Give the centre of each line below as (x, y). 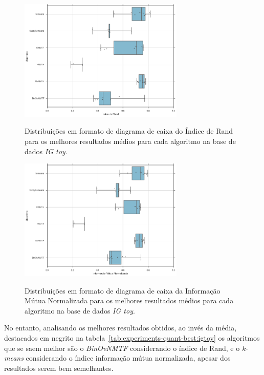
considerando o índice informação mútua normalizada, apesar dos (128, 358)
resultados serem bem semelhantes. (59, 368)
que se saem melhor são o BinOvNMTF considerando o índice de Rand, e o (122, 348)
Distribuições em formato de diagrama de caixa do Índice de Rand (129, 131)
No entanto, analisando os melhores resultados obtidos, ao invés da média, (120, 328)
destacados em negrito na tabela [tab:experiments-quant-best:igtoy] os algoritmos (132, 338)
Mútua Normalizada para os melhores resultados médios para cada (129, 300)
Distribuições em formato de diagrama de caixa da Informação (123, 290)
